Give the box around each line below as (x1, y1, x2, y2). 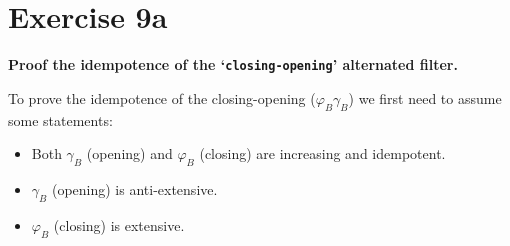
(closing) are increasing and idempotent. (199, 143, 446, 164)
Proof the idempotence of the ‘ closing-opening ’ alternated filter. (8, 54, 458, 75)
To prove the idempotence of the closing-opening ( (8, 87, 316, 108)
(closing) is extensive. (53, 214, 185, 235)
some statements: (8, 109, 113, 130)
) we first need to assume (348, 87, 502, 108)
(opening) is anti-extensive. (51, 178, 218, 199)
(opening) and (86, 143, 173, 164)
